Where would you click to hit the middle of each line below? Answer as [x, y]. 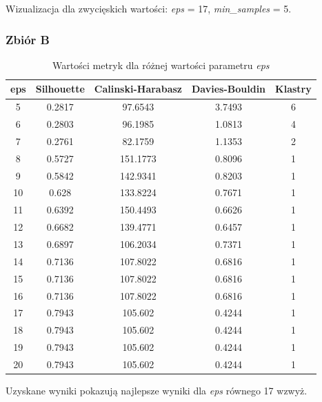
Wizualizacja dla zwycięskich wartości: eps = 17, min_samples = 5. [149, 8]
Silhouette [60, 89]
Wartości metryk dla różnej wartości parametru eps [161, 65]
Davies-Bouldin [229, 89]
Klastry [293, 89]
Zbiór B [28, 39]
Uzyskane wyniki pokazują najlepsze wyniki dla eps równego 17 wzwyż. [157, 390]
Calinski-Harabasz [138, 89]
